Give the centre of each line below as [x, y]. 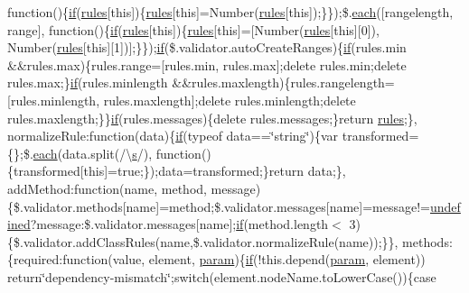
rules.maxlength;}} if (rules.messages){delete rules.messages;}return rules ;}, [212, 118]
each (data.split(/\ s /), [93, 153]
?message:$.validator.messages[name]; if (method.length [179, 224]
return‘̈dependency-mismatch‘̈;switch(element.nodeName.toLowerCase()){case [222, 276]
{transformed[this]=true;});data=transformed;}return [156, 171]
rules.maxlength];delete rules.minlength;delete [230, 100]
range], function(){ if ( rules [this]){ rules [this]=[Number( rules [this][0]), [193, 29]
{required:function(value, [76, 259]
